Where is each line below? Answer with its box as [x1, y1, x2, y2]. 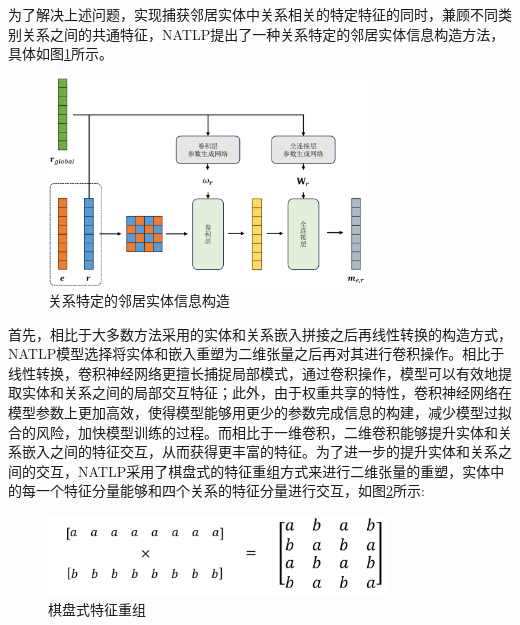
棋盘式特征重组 [48, 598, 146, 619]
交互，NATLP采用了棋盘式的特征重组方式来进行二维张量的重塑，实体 [35, 460, 491, 481]
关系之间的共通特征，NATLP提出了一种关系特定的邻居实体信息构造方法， [21, 23, 505, 44]
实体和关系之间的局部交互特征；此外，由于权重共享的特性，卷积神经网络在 [21, 382, 512, 403]
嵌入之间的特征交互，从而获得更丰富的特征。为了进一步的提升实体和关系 [21, 441, 498, 462]
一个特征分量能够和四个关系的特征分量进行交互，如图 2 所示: [35, 480, 425, 501]
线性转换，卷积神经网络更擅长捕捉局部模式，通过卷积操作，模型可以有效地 [8, 362, 498, 383]
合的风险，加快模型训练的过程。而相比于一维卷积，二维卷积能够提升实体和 [8, 421, 498, 442]
